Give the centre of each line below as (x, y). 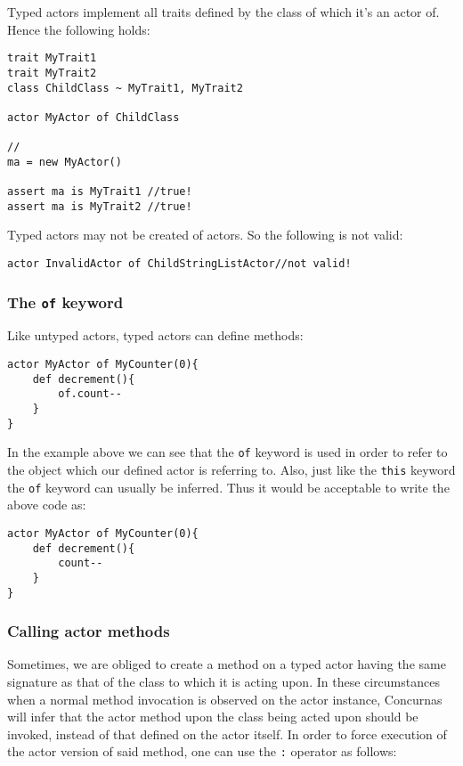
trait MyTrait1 (52, 58)
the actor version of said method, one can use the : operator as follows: (202, 751)
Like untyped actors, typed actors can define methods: (155, 335)
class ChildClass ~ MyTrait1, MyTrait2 (125, 88)
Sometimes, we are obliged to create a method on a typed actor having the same (227, 664)
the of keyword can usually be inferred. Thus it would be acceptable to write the (228, 487)
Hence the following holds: (79, 29)
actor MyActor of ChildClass (93, 117)
